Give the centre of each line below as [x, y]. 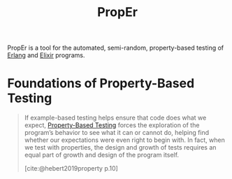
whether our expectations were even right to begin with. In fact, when [124, 140]
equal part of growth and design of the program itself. [102, 155]
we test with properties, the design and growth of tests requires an [120, 148]
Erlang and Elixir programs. [46, 55]
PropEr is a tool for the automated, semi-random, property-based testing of [116, 48]
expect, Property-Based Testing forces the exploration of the [112, 125]
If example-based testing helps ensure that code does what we [115, 118]
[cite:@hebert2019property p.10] [71, 169]
